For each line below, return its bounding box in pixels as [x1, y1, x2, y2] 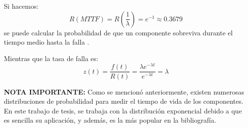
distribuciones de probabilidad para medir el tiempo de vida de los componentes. [4, 96, 244, 106]
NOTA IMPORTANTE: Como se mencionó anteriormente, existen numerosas [4, 86, 244, 96]
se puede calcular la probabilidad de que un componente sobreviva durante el [4, 27, 233, 37]
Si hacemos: [4, 1, 39, 11]
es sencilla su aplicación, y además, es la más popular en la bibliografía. [4, 115, 217, 125]
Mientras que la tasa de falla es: [4, 53, 98, 63]
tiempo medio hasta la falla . [4, 37, 89, 47]
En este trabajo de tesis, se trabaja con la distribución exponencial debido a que [4, 105, 242, 115]
